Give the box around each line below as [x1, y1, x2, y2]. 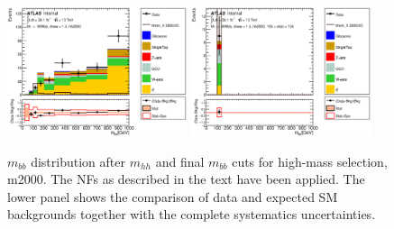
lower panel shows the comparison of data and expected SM [7, 187, 338, 206]
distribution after [31, 151, 125, 170]
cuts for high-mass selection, [232, 151, 388, 170]
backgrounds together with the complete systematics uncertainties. [7, 205, 376, 224]
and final [155, 151, 205, 170]
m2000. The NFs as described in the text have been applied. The [7, 169, 365, 188]
